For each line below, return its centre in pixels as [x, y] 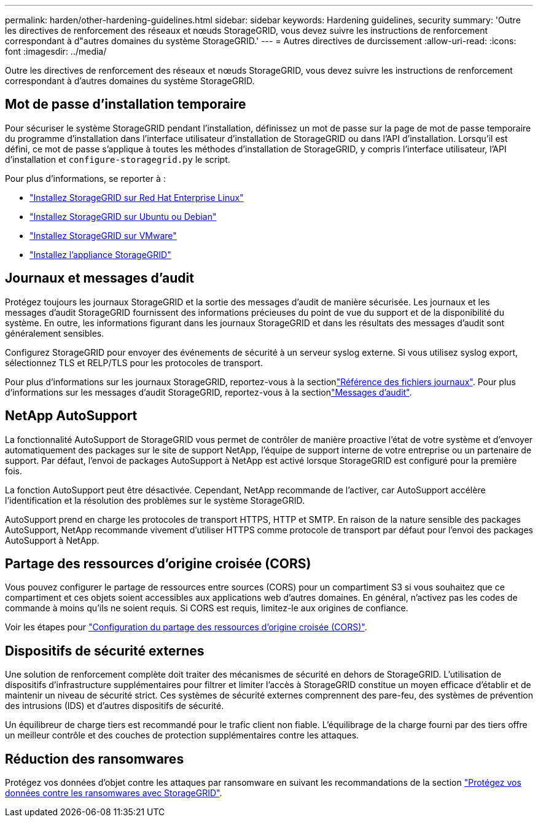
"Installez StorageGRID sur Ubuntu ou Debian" [123, 216]
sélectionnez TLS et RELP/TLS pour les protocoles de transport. [134, 362]
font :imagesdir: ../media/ [56, 51]
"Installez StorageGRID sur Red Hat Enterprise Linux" [137, 197]
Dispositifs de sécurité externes [105, 651]
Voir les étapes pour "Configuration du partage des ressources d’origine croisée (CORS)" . [186, 627]
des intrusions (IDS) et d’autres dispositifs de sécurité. [115, 706]
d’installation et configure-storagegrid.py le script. [118, 159]
